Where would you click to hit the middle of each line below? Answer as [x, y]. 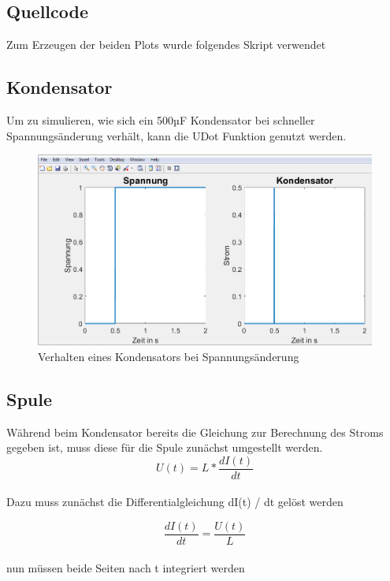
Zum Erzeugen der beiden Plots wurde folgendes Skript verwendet [166, 45]
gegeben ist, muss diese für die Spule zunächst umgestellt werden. [165, 447]
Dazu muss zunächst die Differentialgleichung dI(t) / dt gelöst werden [175, 502]
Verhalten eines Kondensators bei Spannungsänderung [169, 356]
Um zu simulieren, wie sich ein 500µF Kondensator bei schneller [161, 120]
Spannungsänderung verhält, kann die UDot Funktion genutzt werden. [176, 135]
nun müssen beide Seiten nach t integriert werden [126, 567]
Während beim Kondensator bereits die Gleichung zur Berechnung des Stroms [195, 432]
